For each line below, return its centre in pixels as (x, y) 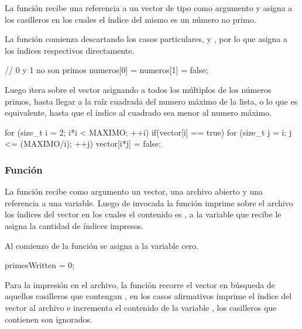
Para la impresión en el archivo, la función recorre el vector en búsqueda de (140, 284)
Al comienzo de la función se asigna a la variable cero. (102, 245)
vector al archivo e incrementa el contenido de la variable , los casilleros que (141, 307)
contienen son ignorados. (49, 319)
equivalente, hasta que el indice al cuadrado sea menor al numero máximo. (138, 112)
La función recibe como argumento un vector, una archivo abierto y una (134, 191)
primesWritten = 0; (40, 265)
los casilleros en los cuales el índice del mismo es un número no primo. (131, 19)
